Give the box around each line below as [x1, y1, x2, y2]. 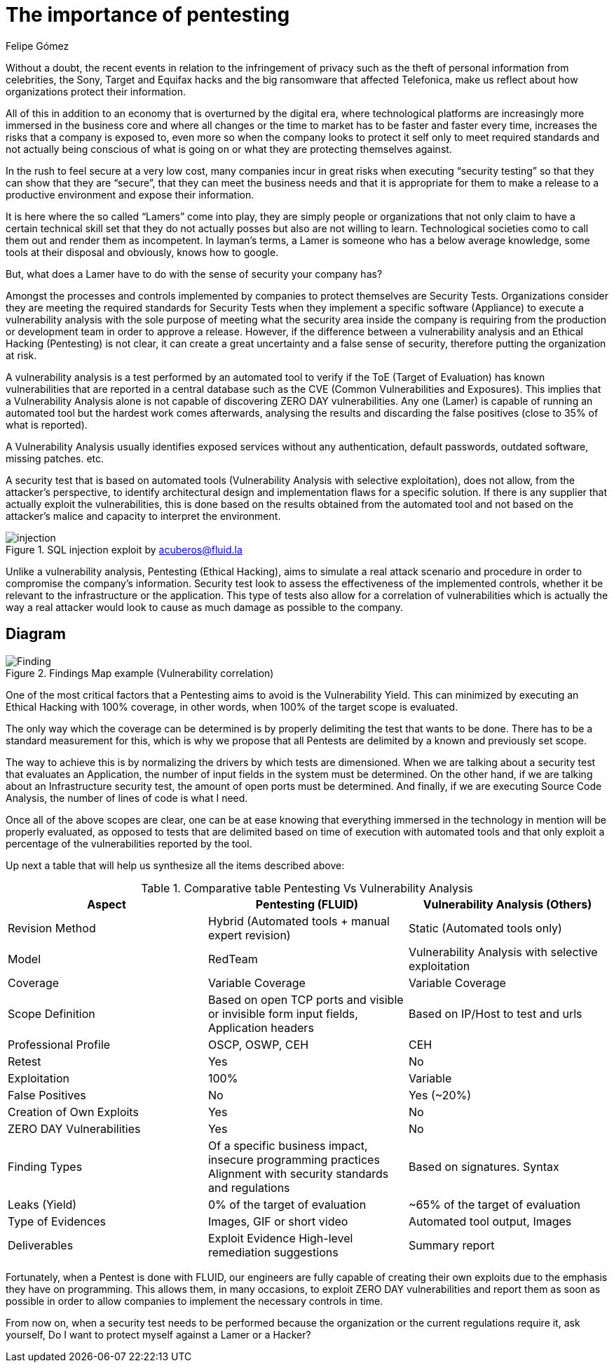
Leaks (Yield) [8, 1197, 77, 1212]
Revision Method [8, 920, 96, 935]
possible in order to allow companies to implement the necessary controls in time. [6, 1294, 383, 1307]
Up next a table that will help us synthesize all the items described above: [6, 859, 345, 871]
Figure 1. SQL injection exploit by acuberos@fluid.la [6, 543, 243, 556]
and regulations [207, 1180, 290, 1195]
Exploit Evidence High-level [207, 1230, 353, 1245]
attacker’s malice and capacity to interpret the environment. [6, 509, 281, 522]
